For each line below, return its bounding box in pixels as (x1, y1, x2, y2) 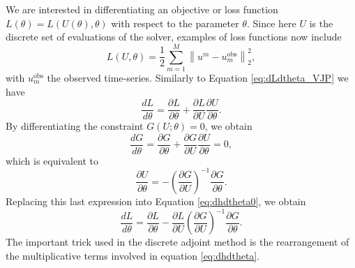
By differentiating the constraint (6, 119, 144, 133)
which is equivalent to (6, 153, 99, 167)
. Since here (246, 15, 296, 30)
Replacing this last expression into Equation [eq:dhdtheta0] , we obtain (6, 193, 306, 208)
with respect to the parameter (111, 15, 239, 30)
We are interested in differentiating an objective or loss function (6, 2, 278, 16)
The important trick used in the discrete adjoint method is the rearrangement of (6, 234, 349, 248)
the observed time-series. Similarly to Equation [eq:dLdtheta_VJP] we (47, 70, 349, 84)
